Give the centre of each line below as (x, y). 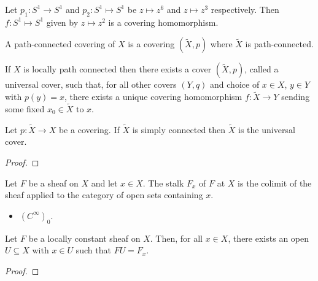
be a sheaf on (53, 183)
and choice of (235, 84)
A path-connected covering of (60, 44)
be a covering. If (89, 129)
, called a (262, 69)
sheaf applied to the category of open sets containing (104, 195)
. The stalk (163, 183)
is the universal (267, 129)
